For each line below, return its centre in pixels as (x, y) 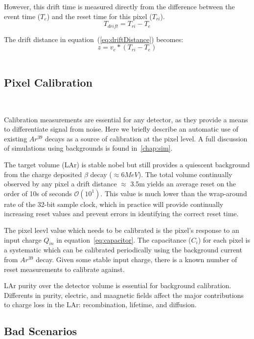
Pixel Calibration (48, 82)
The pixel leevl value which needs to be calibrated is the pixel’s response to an (122, 230)
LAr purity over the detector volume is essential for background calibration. (118, 285)
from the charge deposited (43, 174)
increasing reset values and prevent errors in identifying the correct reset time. (121, 214)
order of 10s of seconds (38, 193)
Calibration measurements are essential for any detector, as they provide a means (126, 119)
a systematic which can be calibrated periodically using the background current (123, 250)
